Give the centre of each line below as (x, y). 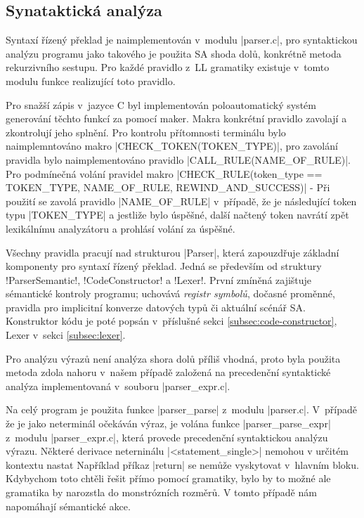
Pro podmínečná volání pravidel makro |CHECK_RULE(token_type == (164, 173)
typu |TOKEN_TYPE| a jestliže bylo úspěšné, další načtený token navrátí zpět (177, 215)
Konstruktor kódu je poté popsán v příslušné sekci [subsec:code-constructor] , (171, 321)
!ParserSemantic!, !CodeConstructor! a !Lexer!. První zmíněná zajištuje (159, 279)
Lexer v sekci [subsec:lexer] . (66, 335)
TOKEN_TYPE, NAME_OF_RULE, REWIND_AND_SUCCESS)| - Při (168, 187)
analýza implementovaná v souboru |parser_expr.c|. (118, 386)
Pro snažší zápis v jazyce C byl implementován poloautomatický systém (161, 104)
